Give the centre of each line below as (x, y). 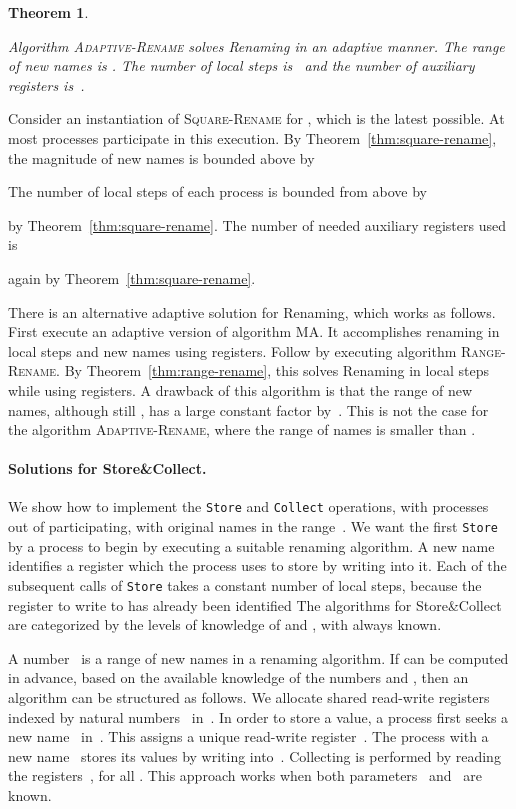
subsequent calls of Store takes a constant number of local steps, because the (245, 584)
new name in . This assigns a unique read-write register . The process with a (248, 736)
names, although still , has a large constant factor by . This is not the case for (248, 409)
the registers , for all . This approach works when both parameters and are (245, 775)
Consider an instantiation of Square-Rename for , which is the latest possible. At (256, 118)
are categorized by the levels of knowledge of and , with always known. (225, 624)
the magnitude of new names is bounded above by (161, 157)
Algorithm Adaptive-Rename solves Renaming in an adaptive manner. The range (256, 45)
